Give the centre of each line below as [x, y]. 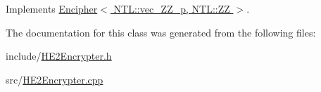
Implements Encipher [52, 8]
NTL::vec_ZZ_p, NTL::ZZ [172, 8]
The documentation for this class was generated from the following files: [161, 32]
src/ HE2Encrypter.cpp [55, 79]
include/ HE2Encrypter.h [59, 56]
